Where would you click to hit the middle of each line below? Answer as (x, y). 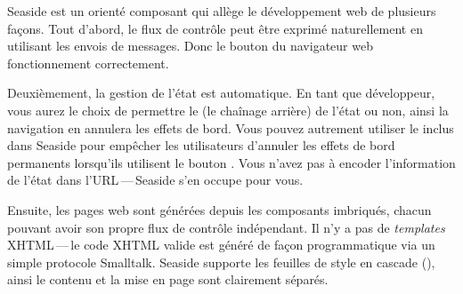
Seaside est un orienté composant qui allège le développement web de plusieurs (222, 11)
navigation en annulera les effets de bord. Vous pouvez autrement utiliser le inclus (231, 127)
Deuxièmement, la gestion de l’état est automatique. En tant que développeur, (221, 93)
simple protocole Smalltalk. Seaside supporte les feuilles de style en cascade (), (221, 262)
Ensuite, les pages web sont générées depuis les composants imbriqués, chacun (219, 209)
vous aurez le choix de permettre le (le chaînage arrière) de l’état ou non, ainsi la (228, 110)
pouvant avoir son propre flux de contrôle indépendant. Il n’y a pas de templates (226, 227)
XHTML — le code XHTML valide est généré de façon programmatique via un (221, 245)
